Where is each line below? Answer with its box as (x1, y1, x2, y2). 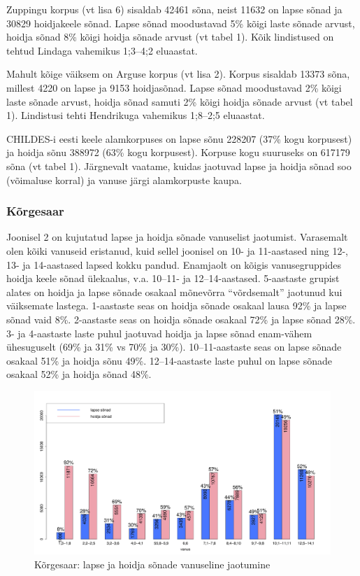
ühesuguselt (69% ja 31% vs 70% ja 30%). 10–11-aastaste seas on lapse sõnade (6, 339, 342, 354)
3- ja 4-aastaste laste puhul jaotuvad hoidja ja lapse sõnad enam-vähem (6, 325, 312, 340)
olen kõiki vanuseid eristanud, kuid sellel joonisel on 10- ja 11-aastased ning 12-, (6, 243, 348, 258)
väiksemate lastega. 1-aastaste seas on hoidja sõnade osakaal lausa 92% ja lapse (6, 298, 347, 313)
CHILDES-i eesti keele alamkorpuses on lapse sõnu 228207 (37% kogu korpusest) (6, 131, 352, 146)
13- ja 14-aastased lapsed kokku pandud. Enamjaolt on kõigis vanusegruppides (6, 257, 342, 272)
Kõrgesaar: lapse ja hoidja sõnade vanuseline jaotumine (34, 556, 271, 571)
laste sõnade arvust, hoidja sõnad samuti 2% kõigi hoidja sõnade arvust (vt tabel (6, 94, 353, 108)
